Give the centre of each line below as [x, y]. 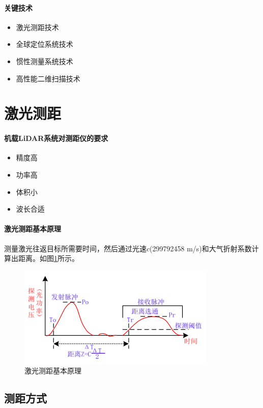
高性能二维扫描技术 [48, 78]
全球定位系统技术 [45, 44]
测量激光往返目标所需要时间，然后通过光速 [75, 248]
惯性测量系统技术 [45, 61]
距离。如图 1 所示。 [48, 258]
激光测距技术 [37, 27]
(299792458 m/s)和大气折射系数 [201, 248]
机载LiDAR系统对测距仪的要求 [56, 138]
